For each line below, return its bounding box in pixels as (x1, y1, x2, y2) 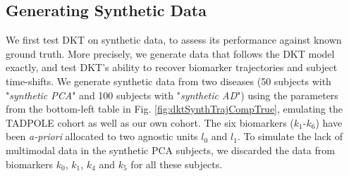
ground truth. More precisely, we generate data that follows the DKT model (6, 46, 335, 61)
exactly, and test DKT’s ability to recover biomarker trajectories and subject (6, 60, 338, 75)
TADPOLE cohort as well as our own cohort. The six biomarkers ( (6, 115, 294, 130)
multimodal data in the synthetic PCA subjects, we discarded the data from (6, 142, 335, 157)
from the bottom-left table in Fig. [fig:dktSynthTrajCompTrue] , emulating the (6, 101, 343, 116)
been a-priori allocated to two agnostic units (6, 129, 198, 144)
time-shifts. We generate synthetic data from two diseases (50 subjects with (6, 73, 331, 88)
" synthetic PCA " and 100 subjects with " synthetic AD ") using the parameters (6, 87, 338, 102)
